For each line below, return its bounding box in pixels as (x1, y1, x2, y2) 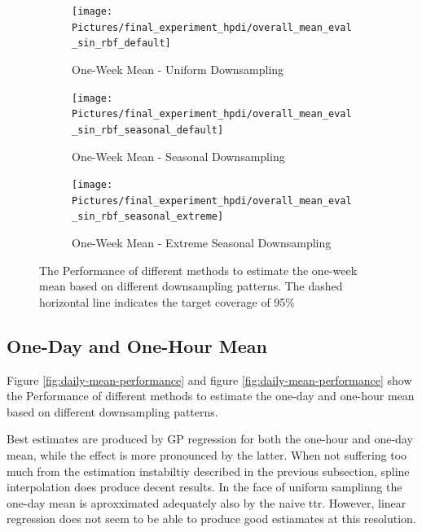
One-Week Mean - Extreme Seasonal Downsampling (72, 234, 332, 251)
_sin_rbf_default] (72, 37, 171, 50)
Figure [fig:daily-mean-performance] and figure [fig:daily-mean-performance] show (7, 371, 412, 388)
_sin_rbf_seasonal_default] (72, 124, 224, 136)
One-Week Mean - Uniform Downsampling (72, 60, 284, 77)
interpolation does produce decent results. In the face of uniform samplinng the (7, 478, 402, 495)
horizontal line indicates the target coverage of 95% (39, 293, 296, 310)
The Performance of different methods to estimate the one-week (39, 261, 358, 278)
